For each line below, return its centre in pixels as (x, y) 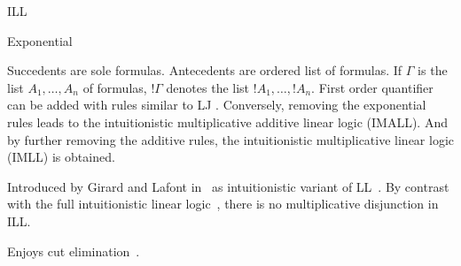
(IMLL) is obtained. (61, 157)
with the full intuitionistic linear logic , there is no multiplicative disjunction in (223, 204)
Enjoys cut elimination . (74, 251)
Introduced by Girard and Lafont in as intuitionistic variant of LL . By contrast (228, 186)
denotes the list (208, 87)
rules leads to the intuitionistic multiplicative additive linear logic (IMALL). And (227, 122)
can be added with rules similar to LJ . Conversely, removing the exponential (217, 105)
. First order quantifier (372, 87)
